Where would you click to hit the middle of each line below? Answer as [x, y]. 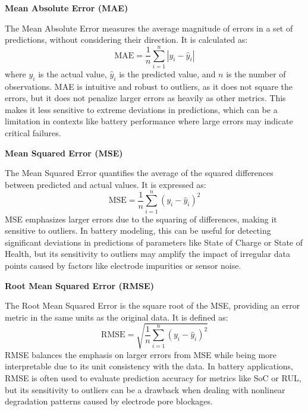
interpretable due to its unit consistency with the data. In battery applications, [149, 366]
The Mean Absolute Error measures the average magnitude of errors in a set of [149, 28]
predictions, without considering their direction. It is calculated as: [126, 40]
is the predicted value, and [167, 73]
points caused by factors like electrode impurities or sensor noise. [123, 265]
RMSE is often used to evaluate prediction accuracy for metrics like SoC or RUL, [153, 378]
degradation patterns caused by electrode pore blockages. [109, 401]
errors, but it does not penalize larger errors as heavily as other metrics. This [145, 98]
